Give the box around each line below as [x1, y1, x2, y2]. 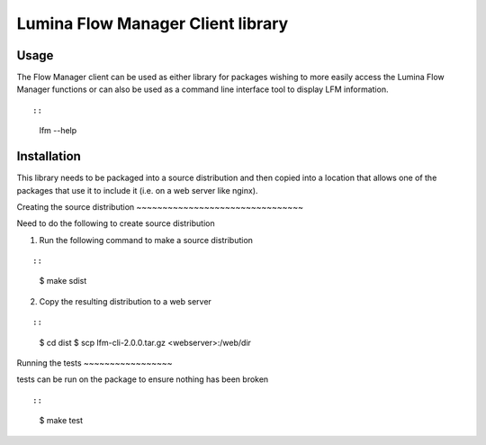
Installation [16, 149, 81, 164]
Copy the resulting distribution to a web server [39, 295, 211, 306]
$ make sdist [39, 276, 87, 286]
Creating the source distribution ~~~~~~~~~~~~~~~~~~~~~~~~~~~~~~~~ [16, 201, 303, 212]
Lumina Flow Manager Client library [16, 14, 289, 33]
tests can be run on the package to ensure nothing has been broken [16, 374, 269, 385]
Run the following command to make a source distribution [39, 234, 254, 245]
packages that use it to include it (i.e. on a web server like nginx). [16, 185, 258, 195]
